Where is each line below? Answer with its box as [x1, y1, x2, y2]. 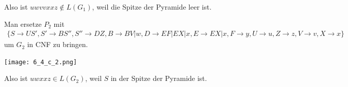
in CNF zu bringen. [27, 39, 88, 50]
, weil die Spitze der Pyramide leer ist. [92, 2, 212, 12]
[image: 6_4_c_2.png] [4, 58, 77, 66]
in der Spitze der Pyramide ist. [110, 73, 207, 83]
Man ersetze [4, 18, 42, 29]
